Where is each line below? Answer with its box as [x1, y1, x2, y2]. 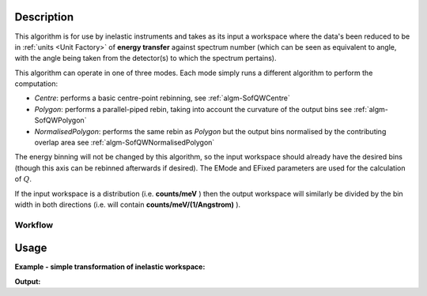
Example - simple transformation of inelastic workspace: [14, 262, 206, 272]
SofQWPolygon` [34, 115, 87, 126]
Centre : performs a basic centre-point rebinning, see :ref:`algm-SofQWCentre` [34, 93, 290, 103]
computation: [14, 79, 59, 88]
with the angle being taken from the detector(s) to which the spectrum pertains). [14, 54, 277, 63]
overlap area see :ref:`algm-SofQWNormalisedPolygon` [34, 138, 215, 148]
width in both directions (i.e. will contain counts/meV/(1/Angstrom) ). [14, 200, 241, 209]
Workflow [14, 219, 54, 230]
